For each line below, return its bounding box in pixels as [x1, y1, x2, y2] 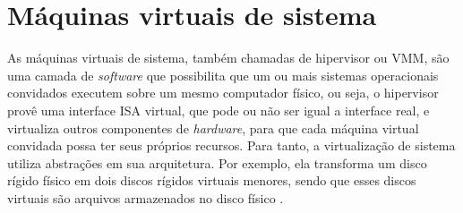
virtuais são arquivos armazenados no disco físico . [7, 188, 284, 207]
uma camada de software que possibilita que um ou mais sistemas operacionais [7, 65, 439, 84]
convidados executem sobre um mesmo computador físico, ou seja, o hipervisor [7, 83, 439, 102]
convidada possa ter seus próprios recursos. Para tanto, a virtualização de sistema [7, 136, 456, 155]
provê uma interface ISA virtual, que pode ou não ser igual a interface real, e [7, 100, 430, 119]
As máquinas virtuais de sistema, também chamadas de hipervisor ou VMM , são [7, 48, 450, 67]
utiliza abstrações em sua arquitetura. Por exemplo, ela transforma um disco [7, 153, 427, 172]
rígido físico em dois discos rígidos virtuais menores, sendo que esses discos [7, 171, 416, 190]
